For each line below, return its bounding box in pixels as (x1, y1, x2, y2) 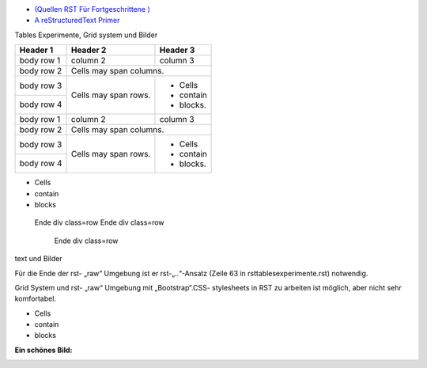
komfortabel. (14, 294, 57, 304)
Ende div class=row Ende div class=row (34, 218, 165, 227)
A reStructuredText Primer (34, 16, 120, 25)
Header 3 (159, 44, 195, 55)
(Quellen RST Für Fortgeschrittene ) (34, 5, 150, 13)
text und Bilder (14, 254, 62, 264)
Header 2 (70, 44, 107, 55)
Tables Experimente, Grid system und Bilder (14, 30, 158, 40)
